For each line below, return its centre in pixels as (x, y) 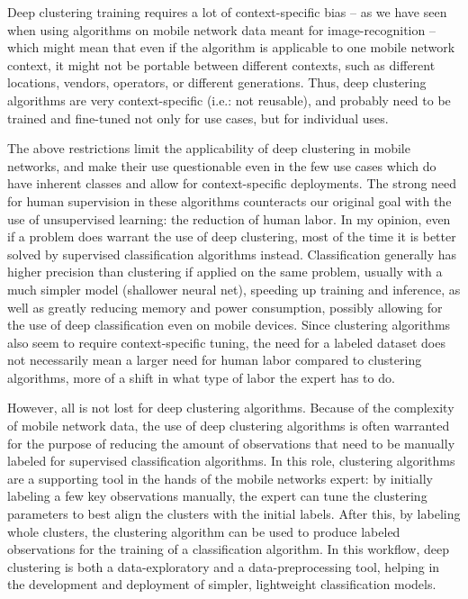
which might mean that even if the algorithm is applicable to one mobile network (231, 47)
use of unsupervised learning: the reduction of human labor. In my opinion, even (229, 218)
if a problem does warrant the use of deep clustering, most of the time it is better (232, 236)
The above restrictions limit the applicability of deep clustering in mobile (209, 148)
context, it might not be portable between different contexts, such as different (221, 64)
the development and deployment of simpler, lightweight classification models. (222, 584)
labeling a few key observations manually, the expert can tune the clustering (217, 496)
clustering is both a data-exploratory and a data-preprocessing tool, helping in (224, 566)
